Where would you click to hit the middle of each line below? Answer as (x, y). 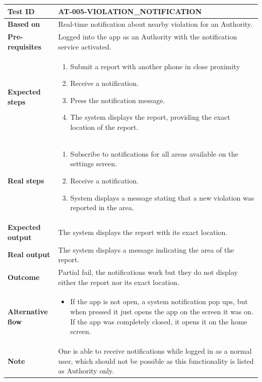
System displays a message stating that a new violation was (162, 197)
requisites (24, 46)
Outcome (24, 277)
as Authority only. (86, 371)
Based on (24, 24)
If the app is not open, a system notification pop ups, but (159, 301)
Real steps (26, 181)
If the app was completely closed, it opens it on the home (159, 321)
